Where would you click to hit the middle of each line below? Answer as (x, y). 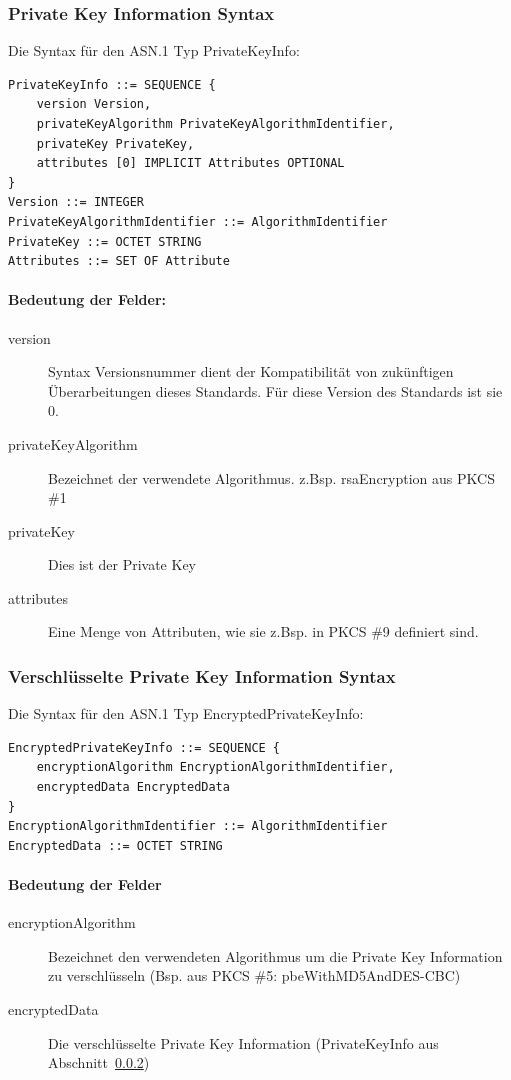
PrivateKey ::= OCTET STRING (105, 241)
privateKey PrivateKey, (115, 143)
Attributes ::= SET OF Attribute (119, 261)
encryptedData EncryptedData (133, 787)
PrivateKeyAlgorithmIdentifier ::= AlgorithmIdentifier (198, 221)
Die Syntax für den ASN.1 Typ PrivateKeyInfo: (154, 50)
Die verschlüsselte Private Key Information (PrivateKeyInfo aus (243, 1042)
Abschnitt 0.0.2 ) (99, 1062)
